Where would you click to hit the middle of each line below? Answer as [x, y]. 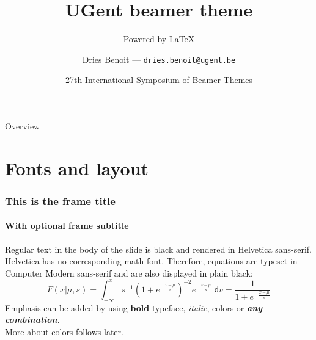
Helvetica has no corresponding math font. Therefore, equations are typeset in [151, 261]
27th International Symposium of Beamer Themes [159, 80]
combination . [32, 320]
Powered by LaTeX [159, 39]
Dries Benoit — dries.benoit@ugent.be [159, 59]
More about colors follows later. [64, 331]
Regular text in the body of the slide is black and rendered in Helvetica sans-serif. [159, 249]
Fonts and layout [77, 168]
